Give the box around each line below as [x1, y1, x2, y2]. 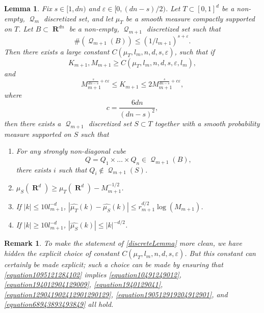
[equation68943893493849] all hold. [4, 299, 114, 309]
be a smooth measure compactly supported [125, 13, 255, 23]
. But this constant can [184, 248, 256, 259]
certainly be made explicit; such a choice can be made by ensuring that [4, 259, 223, 270]
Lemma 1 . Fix [4, 3, 52, 13]
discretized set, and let [43, 13, 113, 23]
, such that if [174, 46, 215, 56]
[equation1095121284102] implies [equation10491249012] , [4, 269, 181, 279]
